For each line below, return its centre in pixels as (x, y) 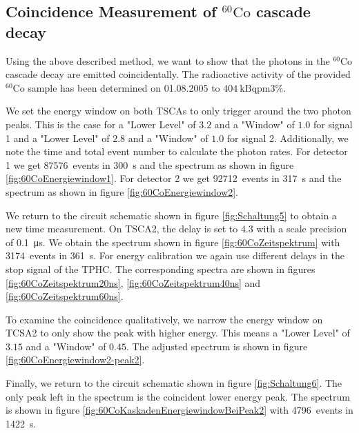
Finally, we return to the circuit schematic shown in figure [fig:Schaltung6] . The (174, 383)
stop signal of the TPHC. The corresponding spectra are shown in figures (161, 269)
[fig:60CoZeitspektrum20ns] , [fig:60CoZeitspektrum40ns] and (133, 282)
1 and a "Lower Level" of (58, 138)
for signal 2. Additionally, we (288, 138)
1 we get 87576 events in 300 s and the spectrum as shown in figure (150, 164)
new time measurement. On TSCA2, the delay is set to (122, 229)
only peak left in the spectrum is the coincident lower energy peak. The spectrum (178, 396)
